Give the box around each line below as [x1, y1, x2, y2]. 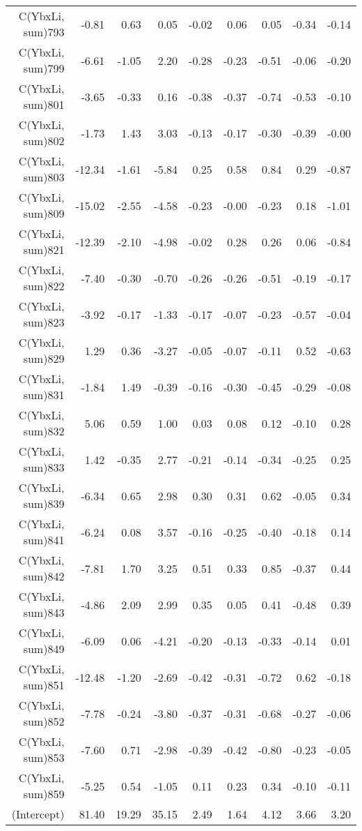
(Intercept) [11, 806, 65, 822]
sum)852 [23, 713, 65, 729]
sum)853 [23, 749, 65, 765]
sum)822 [23, 278, 65, 294]
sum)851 [23, 677, 65, 693]
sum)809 [23, 205, 65, 221]
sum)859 [23, 786, 65, 802]
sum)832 [23, 423, 65, 439]
